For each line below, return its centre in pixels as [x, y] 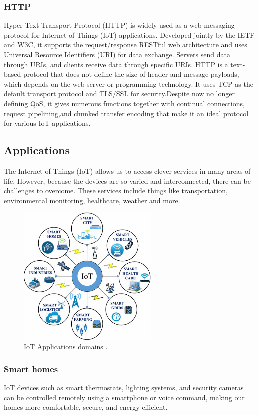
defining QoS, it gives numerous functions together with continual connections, [124, 103]
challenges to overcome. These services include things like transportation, [116, 191]
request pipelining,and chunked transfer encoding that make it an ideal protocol [126, 113]
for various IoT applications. [47, 123]
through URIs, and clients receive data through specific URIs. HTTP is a [116, 64]
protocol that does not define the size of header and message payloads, [131, 74]
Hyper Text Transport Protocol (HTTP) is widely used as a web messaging [119, 25]
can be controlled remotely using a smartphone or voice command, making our [124, 397]
